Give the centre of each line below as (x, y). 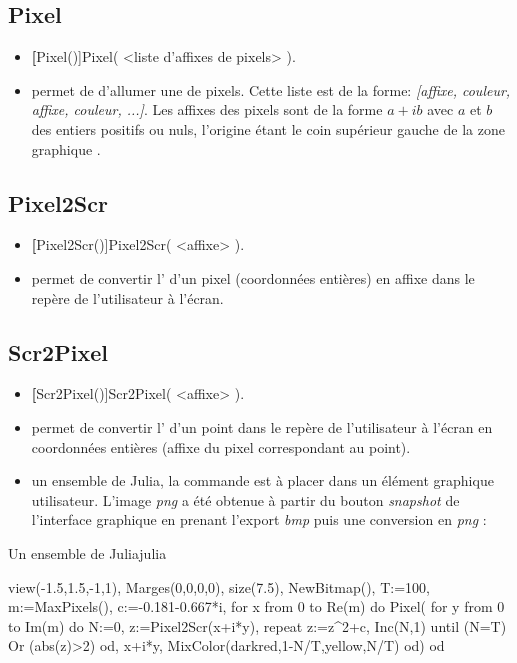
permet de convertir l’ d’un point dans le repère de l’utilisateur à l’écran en (262, 426)
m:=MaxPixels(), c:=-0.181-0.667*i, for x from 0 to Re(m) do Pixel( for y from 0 (256, 606)
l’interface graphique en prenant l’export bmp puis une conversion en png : (259, 519)
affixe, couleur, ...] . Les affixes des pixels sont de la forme (207, 109)
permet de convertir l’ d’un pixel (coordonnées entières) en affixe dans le (253, 277)
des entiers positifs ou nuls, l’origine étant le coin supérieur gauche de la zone (268, 128)
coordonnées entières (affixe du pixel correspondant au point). (221, 446)
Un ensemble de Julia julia (87, 552)
